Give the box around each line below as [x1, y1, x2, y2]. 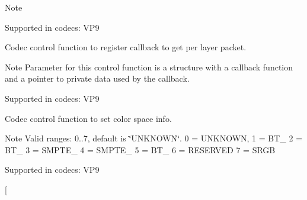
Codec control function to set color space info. [5, 112, 172, 124]
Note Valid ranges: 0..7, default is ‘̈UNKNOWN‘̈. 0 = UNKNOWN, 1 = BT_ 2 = [5, 132, 303, 144]
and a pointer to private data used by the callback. [5, 72, 190, 85]
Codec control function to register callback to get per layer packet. [5, 41, 247, 53]
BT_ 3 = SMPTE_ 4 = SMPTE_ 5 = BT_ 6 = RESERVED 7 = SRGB [5, 143, 276, 156]
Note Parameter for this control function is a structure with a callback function [5, 60, 293, 73]
